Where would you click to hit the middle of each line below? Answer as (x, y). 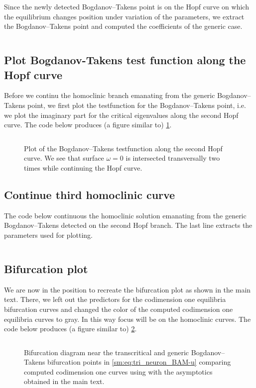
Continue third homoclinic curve (90, 194)
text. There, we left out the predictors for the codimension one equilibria (115, 299)
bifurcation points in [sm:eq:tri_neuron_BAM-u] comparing (139, 362)
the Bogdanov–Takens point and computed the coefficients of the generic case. (123, 26)
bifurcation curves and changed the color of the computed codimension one (119, 309)
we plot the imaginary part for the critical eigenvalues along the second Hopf (121, 115)
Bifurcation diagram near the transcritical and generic (107, 352)
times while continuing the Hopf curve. (83, 167)
